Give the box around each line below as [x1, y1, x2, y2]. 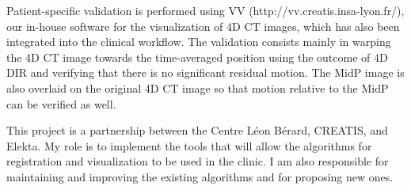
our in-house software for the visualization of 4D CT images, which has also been [6, 17, 400, 34]
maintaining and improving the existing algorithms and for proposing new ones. [6, 168, 394, 184]
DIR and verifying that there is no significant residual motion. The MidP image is [6, 64, 405, 81]
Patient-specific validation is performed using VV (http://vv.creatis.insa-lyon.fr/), [6, 2, 405, 18]
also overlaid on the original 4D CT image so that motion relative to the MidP [6, 79, 389, 96]
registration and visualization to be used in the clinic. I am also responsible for [6, 153, 389, 169]
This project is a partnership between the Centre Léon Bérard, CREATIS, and [6, 122, 388, 139]
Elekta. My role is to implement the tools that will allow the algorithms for [6, 137, 372, 154]
